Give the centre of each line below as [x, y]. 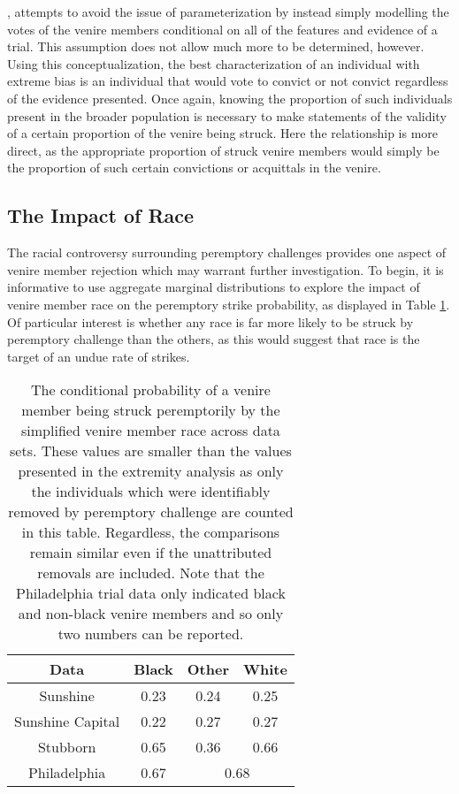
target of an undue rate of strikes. [99, 356]
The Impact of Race [101, 215]
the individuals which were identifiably [151, 492]
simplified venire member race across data [151, 431]
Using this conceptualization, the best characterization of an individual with [214, 63]
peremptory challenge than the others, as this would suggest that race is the [214, 339]
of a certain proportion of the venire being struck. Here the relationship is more [223, 133]
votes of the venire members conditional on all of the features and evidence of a [222, 29]
